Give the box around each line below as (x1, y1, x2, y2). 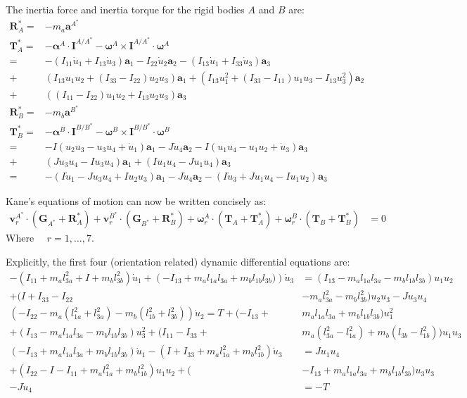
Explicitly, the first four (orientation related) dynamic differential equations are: (6, 254, 350, 269)
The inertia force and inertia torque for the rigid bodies (6, 2, 245, 16)
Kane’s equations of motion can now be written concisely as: (6, 193, 267, 208)
